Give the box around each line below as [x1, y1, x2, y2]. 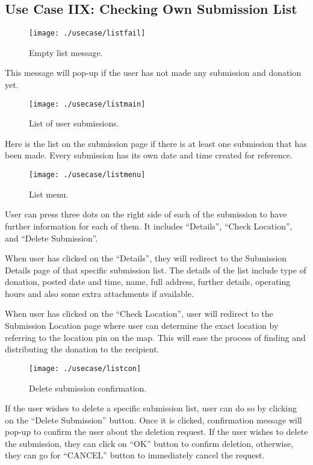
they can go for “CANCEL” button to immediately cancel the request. [5, 449, 265, 461]
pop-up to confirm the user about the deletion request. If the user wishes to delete [5, 425, 308, 438]
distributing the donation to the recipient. [5, 343, 160, 355]
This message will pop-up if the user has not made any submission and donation [5, 66, 302, 79]
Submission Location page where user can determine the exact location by [5, 319, 279, 332]
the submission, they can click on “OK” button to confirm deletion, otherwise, [5, 437, 294, 449]
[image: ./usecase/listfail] [29, 29, 146, 38]
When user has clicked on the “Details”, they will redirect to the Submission [5, 252, 287, 264]
